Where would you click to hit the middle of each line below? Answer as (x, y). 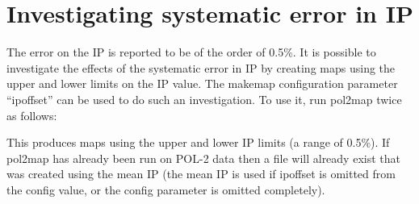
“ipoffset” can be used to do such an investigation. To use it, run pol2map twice (204, 99)
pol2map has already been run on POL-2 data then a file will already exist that (203, 158)
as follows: (32, 115)
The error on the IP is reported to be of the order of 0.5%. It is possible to (191, 52)
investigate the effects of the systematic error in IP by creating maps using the (201, 67)
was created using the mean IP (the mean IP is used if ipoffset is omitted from (201, 174)
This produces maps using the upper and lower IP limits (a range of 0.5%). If (198, 142)
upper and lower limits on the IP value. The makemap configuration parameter (202, 83)
